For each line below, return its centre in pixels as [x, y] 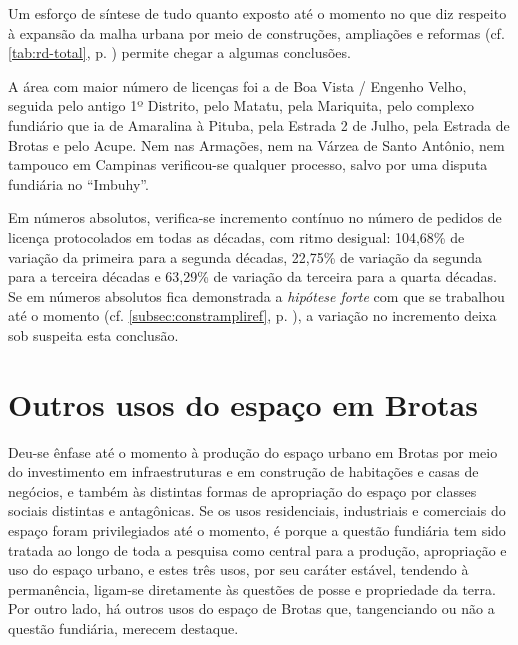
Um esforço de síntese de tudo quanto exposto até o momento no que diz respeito [257, 13]
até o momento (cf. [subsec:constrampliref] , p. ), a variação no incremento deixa [252, 315]
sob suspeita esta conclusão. [93, 334]
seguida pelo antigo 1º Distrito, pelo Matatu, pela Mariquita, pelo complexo [241, 105]
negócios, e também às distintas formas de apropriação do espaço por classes [242, 490]
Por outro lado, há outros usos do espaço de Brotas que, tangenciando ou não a [251, 608]
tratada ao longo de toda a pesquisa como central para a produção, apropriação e [257, 549]
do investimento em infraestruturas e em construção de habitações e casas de [243, 471]
